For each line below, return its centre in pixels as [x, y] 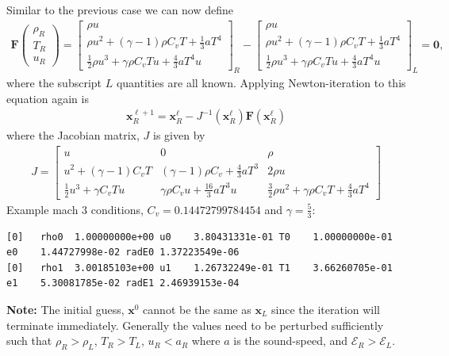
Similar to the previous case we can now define [120, 10]
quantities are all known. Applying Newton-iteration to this [261, 83]
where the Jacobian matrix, [73, 135]
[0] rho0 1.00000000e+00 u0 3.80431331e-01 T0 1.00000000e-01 [200, 237]
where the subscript [54, 83]
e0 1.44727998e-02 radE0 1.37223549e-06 [123, 253]
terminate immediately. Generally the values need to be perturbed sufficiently [195, 325]
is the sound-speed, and [291, 341]
